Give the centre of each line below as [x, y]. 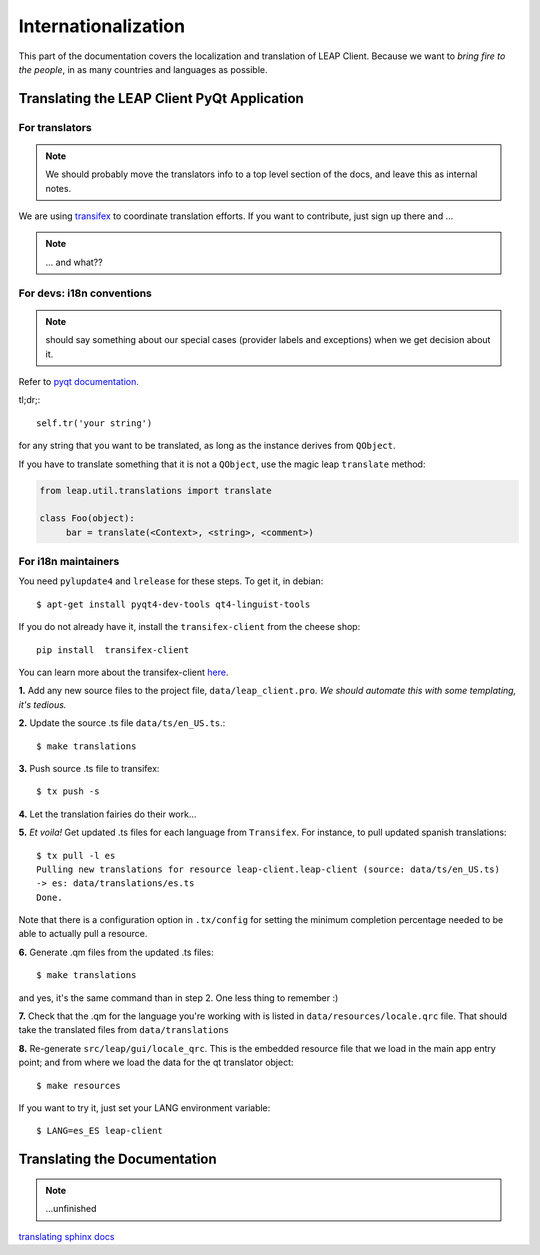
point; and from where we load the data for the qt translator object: [156, 1062]
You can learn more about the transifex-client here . [123, 672]
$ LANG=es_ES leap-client [100, 1131]
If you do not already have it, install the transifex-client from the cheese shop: [189, 627]
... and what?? [74, 262]
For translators [55, 127]
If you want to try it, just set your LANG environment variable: [144, 1107]
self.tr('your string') [94, 423]
